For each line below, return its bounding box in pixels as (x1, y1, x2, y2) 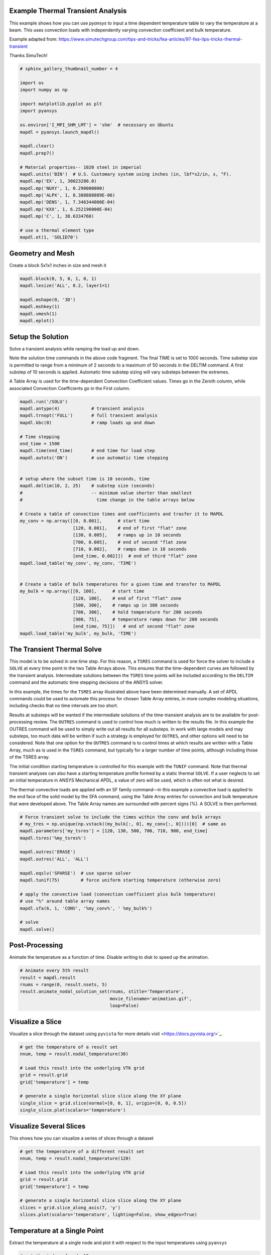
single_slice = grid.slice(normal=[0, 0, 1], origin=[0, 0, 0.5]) (20, 1100, 187, 1106)
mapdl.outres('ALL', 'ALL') (20, 856, 89, 862)
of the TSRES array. (9, 754, 50, 760)
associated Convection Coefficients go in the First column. (9, 385, 130, 391)
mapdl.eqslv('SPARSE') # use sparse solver (20, 870, 131, 876)
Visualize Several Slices (9, 1122, 86, 1131)
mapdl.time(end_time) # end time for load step (20, 448, 155, 454)
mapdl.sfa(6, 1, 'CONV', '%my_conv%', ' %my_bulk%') (20, 905, 153, 911)
